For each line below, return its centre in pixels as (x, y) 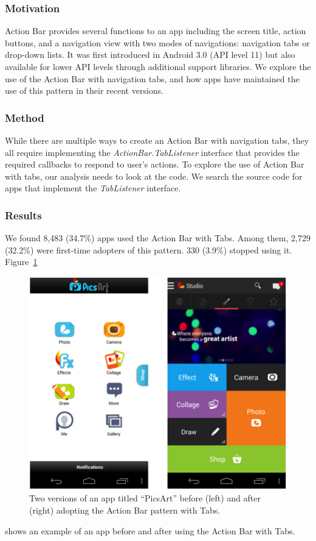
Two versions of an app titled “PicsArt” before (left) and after (145, 498)
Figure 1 (21, 262)
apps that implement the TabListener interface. (93, 188)
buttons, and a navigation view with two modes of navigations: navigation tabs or (157, 42)
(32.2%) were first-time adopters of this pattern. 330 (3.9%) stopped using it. (149, 249)
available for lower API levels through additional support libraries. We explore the (158, 66)
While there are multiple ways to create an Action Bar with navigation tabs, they (157, 140)
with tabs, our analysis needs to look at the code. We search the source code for (154, 176)
